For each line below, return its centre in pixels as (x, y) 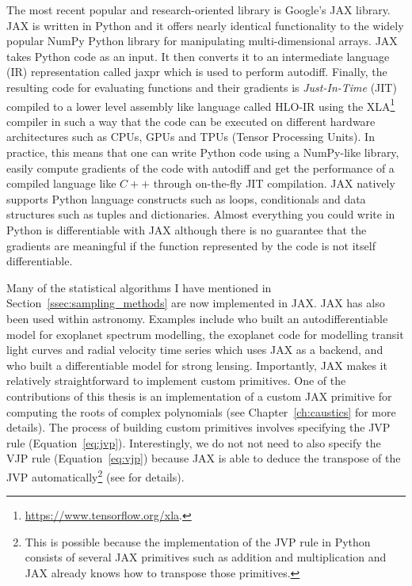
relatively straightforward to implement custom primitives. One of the (176, 381)
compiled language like (61, 183)
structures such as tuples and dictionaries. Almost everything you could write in (201, 214)
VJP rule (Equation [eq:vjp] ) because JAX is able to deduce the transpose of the (204, 458)
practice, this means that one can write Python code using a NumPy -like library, (203, 152)
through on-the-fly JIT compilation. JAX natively (274, 183)
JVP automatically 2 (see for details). (95, 475)
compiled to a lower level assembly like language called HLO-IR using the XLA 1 (201, 105)
